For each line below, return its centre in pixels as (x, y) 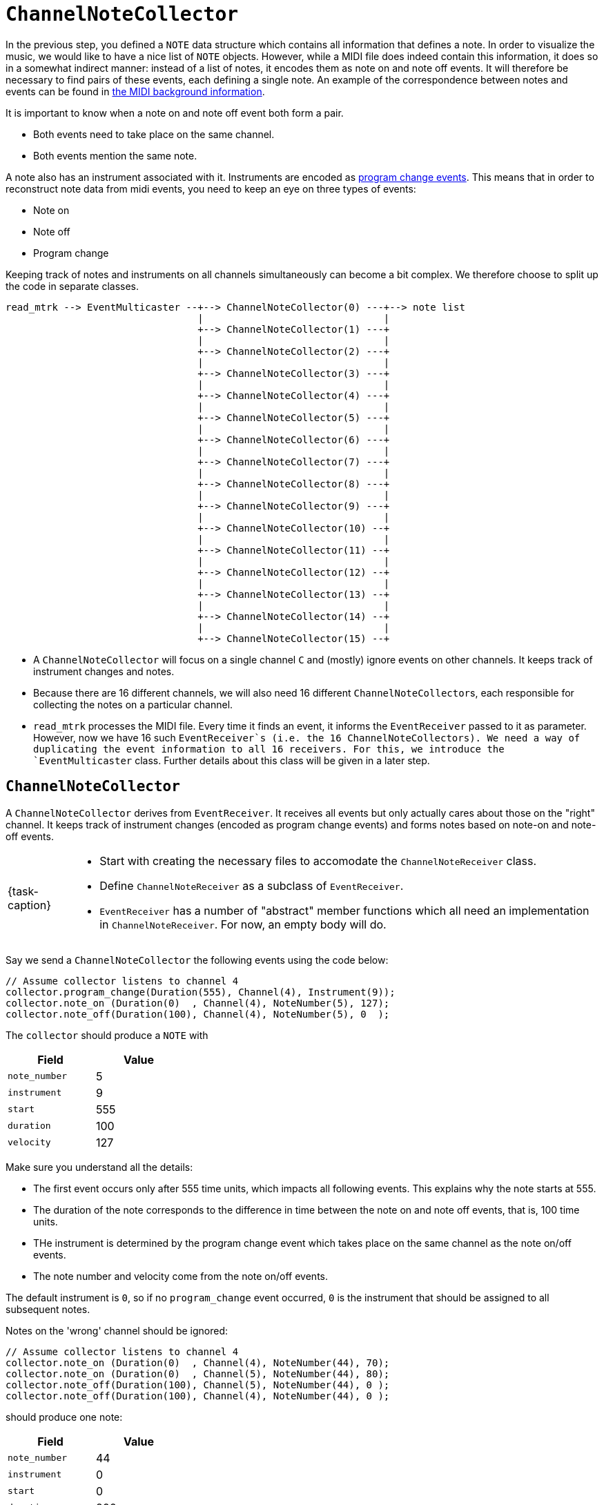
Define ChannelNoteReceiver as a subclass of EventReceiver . (252, 885)
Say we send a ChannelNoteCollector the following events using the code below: (197, 960)
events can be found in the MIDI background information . (135, 91)
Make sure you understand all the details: (99, 1167)
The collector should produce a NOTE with (107, 1035)
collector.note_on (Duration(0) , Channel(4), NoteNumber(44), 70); (198, 1362)
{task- (23, 891)
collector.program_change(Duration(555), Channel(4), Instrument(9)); (201, 992)
